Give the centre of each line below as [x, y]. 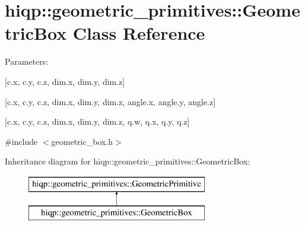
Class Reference [139, 33]
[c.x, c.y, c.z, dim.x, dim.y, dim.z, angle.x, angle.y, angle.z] [110, 101]
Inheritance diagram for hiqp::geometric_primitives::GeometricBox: [128, 161]
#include [21, 141]
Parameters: [27, 61]
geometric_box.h [82, 141]
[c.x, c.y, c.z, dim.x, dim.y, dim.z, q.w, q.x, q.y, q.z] [97, 121]
